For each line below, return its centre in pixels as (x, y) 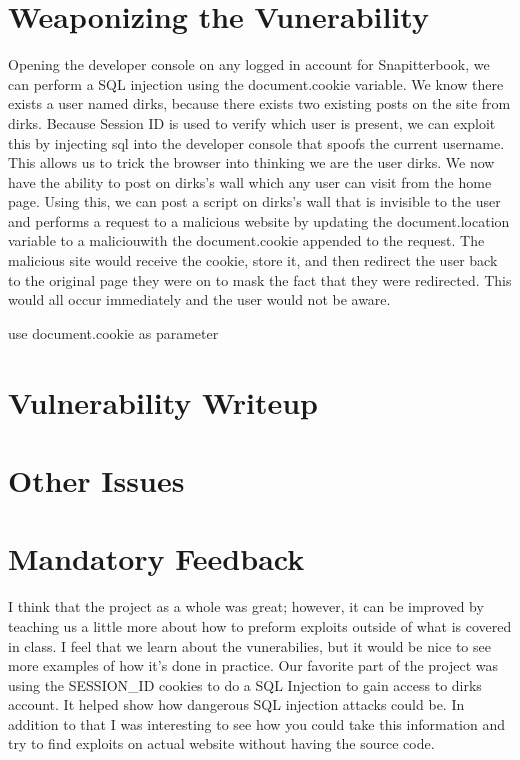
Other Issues (96, 480)
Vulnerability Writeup (163, 401)
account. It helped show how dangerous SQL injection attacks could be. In (236, 704)
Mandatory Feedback (156, 558)
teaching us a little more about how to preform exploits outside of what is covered (260, 625)
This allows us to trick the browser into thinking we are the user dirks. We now (251, 162)
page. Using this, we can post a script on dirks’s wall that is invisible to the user (254, 201)
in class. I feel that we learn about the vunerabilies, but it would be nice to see (249, 645)
